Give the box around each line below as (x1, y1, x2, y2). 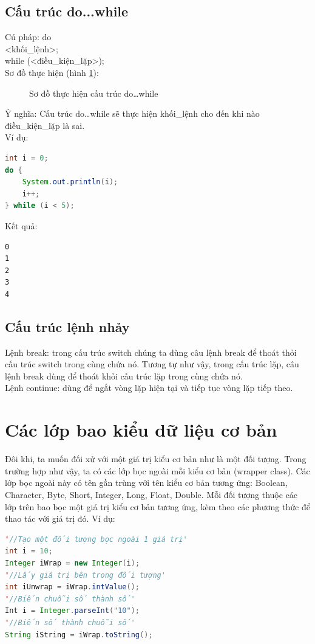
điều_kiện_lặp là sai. (5, 119, 85, 131)
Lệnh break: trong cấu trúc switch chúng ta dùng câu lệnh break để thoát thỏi (5, 345, 297, 358)
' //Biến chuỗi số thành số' (5, 594, 135, 603)
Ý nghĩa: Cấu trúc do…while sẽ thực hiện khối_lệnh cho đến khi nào (5, 107, 260, 120)
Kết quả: (5, 219, 38, 232)
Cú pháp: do (5, 30, 52, 43)
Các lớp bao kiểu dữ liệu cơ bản (5, 417, 277, 442)
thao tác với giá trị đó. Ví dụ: (5, 512, 115, 525)
